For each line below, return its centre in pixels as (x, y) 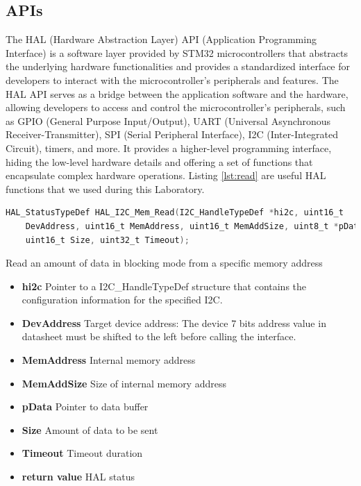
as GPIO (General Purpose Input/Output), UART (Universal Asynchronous (168, 120)
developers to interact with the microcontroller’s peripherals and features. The (172, 79)
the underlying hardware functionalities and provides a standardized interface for (178, 66)
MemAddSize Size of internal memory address (124, 383)
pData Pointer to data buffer (85, 407)
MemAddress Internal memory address (109, 360)
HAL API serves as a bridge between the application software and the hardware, (177, 93)
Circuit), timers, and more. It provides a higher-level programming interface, (169, 148)
